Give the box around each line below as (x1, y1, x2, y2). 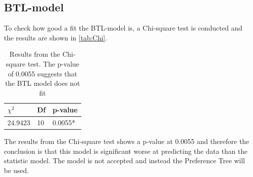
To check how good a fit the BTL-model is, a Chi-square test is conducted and (4, 23, 243, 33)
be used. (4, 165, 29, 176)
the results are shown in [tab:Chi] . (4, 32, 107, 42)
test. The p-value (27, 58, 79, 69)
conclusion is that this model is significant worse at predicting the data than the (4, 145, 248, 156)
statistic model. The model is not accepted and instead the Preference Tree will (4, 155, 245, 166)
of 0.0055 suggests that (7, 68, 77, 78)
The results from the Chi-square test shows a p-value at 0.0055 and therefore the (4, 136, 249, 146)
